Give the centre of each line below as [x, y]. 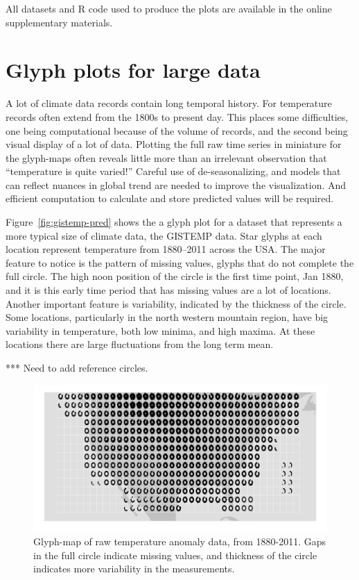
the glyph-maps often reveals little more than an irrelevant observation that [166, 157]
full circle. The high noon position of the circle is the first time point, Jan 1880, [175, 276]
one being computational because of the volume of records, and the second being [177, 130]
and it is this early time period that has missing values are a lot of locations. [168, 290]
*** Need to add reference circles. [77, 367]
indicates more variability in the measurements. [134, 569]
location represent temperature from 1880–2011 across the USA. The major [166, 249]
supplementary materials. [59, 22]
